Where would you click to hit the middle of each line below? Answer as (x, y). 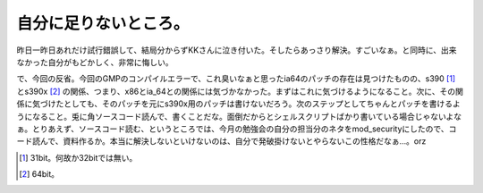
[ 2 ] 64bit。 (39, 174)
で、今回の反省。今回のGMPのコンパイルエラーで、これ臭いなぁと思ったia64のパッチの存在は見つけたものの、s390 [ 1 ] (236, 79)
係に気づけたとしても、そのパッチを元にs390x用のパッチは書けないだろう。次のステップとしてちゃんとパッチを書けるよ (238, 104)
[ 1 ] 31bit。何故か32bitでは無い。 (78, 157)
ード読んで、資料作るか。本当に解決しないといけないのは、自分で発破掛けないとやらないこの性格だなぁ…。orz (221, 141)
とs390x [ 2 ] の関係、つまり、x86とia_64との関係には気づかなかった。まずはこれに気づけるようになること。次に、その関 (240, 91)
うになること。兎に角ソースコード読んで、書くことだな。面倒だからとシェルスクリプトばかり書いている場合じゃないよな (239, 116)
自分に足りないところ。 (103, 23)
